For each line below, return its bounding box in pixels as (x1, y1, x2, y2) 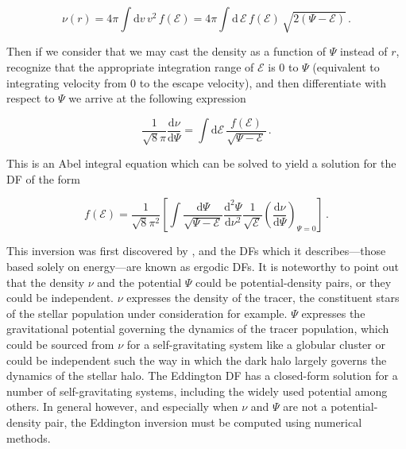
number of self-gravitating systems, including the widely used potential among (6, 382, 388, 399)
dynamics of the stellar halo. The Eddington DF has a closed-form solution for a (6, 367, 398, 384)
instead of (339, 43, 388, 60)
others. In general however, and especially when (6, 398, 238, 415)
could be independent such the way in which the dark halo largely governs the (6, 351, 387, 368)
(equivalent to (312, 58, 380, 75)
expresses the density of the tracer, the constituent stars (126, 289, 400, 306)
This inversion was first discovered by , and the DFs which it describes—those (6, 242, 386, 259)
